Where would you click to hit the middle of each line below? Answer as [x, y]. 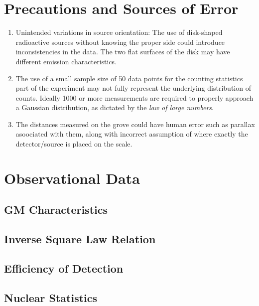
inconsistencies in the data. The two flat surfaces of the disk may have [123, 52]
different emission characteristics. [66, 61]
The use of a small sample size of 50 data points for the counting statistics [129, 78]
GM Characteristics [56, 210]
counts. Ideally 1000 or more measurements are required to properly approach [134, 97]
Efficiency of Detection [64, 268]
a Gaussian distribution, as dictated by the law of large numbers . [115, 107]
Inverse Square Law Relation [80, 239]
